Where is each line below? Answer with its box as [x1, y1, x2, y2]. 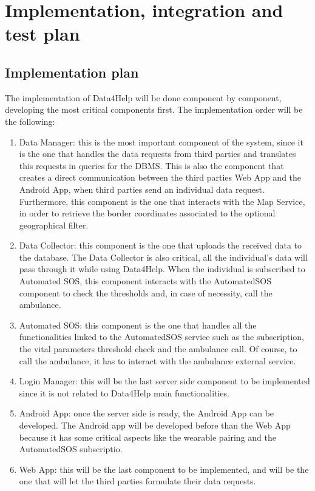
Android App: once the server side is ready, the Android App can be [19, 407, 274, 419]
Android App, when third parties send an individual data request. [19, 182, 265, 195]
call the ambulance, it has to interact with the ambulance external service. [19, 354, 296, 367]
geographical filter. [19, 218, 89, 231]
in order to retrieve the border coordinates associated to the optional [19, 207, 276, 219]
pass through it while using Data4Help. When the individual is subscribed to [19, 262, 305, 275]
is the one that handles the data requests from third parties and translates [19, 147, 296, 160]
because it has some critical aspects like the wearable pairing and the [19, 430, 276, 443]
